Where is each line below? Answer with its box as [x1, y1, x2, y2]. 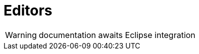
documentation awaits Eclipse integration [38, 29, 195, 40]
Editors [4, 2, 53, 19]
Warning [5, 29, 37, 40]
